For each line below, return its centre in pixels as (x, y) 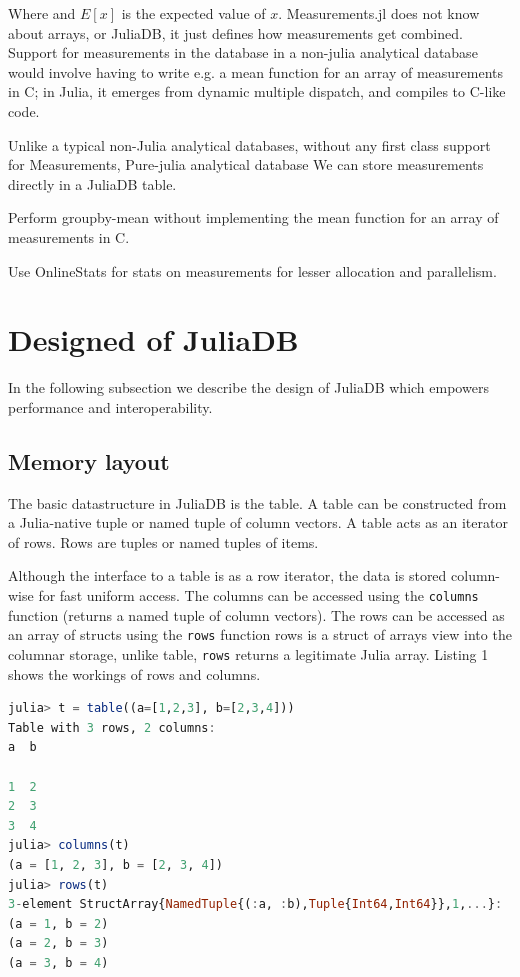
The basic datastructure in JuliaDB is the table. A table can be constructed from (257, 502)
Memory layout (89, 460)
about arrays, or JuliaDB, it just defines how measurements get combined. (235, 32)
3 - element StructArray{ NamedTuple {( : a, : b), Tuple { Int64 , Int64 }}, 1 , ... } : (255, 904)
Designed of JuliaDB (153, 339)
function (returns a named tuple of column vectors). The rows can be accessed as (256, 614)
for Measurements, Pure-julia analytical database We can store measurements (246, 164)
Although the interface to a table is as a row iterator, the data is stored (227, 575)
